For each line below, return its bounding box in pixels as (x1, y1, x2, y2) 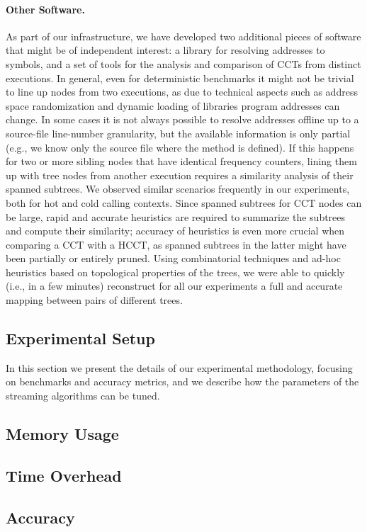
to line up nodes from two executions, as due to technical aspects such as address (6, 84, 358, 99)
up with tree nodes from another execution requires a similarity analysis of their (6, 167, 354, 182)
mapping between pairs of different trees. (6, 293, 183, 307)
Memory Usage (6, 423, 119, 445)
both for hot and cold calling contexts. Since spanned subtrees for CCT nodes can (6, 195, 362, 210)
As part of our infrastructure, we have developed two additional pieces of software (6, 28, 361, 43)
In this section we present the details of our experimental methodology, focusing (6, 360, 353, 375)
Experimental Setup (6, 327, 155, 349)
